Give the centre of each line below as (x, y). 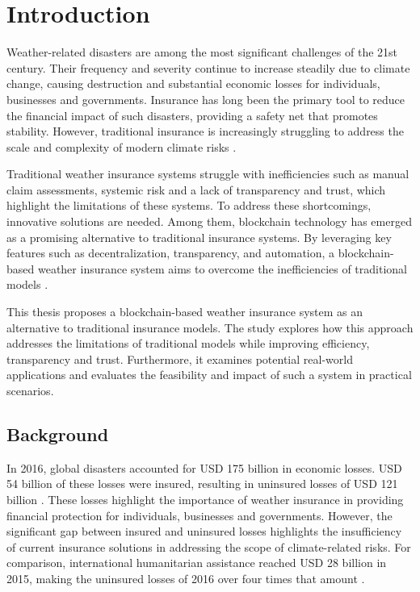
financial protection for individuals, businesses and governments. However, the (199, 515)
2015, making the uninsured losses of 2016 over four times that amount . (186, 578)
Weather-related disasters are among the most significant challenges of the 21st (202, 52)
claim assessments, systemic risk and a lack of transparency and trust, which (196, 189)
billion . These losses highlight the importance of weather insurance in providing (205, 499)
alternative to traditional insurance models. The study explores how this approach (210, 327)
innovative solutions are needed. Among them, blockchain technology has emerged (209, 221)
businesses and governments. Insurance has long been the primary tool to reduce (206, 99)
